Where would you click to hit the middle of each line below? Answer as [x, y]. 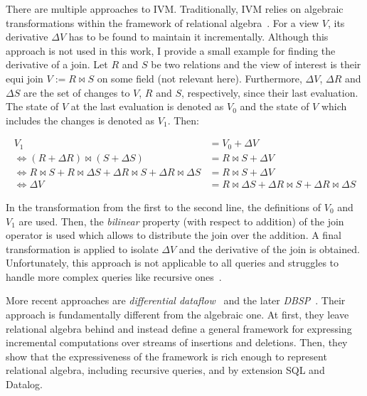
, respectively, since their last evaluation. [270, 92]
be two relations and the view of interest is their [256, 64]
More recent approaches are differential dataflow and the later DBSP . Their [176, 300]
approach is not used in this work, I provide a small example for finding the [171, 50]
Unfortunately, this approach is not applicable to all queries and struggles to [172, 263]
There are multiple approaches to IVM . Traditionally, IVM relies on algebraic [175, 9]
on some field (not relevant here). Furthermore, [200, 78]
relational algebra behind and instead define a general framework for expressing [179, 328]
